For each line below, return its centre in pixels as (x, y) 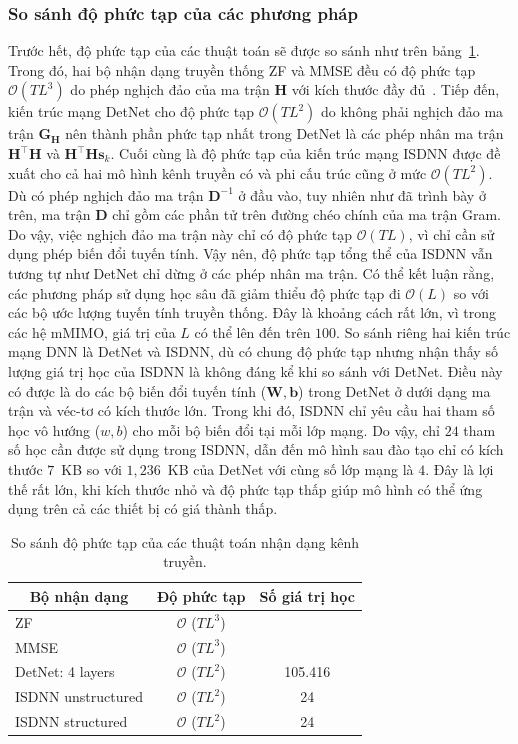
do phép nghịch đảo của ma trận (170, 89)
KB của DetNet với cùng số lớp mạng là (290, 468)
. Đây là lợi (459, 468)
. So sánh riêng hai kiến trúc (423, 331)
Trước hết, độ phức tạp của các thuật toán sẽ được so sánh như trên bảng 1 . (244, 50)
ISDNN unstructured (79, 696)
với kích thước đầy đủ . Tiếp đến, (395, 89)
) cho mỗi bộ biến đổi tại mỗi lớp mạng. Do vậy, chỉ (281, 429)
